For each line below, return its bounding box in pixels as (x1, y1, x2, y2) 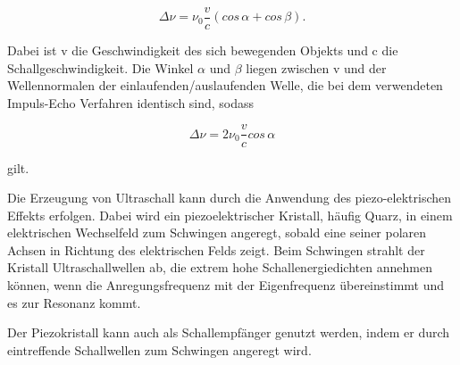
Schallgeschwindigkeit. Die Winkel (7, 58, 194, 77)
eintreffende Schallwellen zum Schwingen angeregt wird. (7, 340, 312, 359)
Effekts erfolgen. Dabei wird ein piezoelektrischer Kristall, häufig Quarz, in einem (7, 205, 453, 224)
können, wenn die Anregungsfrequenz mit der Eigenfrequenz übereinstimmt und (7, 276, 445, 294)
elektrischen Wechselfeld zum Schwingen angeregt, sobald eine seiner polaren (7, 223, 427, 242)
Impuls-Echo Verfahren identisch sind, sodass (7, 93, 255, 112)
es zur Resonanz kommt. (7, 293, 141, 311)
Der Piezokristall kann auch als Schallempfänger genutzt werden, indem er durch (7, 323, 450, 342)
